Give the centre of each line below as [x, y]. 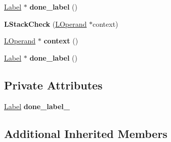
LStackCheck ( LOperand [46, 23]
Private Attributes [53, 85]
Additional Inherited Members [86, 133]
